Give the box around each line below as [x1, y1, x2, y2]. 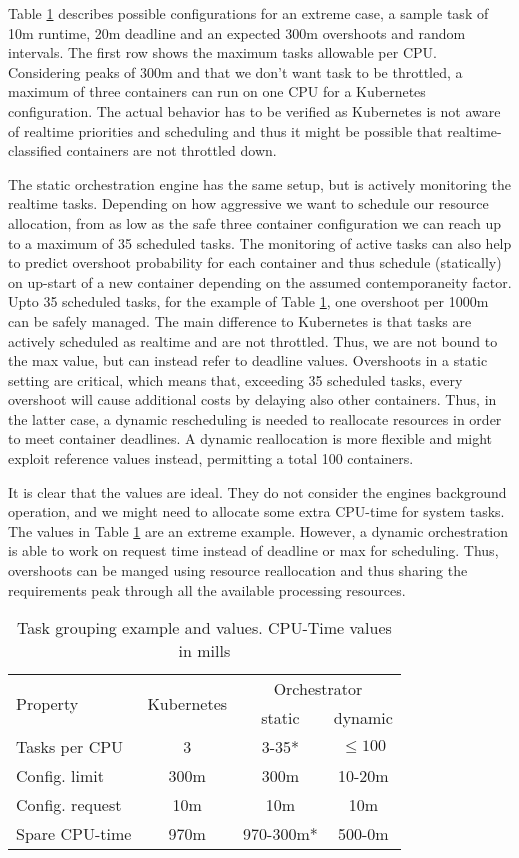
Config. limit [16, 764, 105, 788]
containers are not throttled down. [66, 140, 277, 161]
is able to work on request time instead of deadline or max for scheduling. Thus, [8, 540, 499, 561]
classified [8, 140, 62, 161]
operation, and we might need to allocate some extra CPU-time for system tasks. [8, 501, 505, 522]
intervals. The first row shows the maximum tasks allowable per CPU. [8, 42, 437, 63]
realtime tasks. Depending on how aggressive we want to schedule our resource [8, 193, 489, 214]
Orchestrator [273, 677, 363, 701]
